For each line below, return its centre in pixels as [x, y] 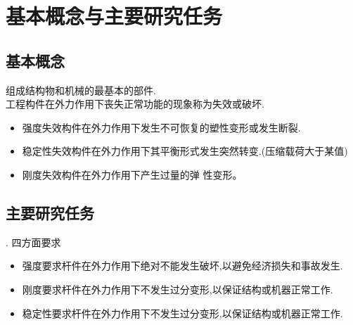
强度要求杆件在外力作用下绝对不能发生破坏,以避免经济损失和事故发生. [182, 266]
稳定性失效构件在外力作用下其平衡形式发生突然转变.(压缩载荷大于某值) [185, 151]
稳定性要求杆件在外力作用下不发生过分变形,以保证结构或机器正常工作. [182, 313]
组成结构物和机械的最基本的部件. [81, 90]
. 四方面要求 [33, 242]
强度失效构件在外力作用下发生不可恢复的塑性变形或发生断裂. [161, 127]
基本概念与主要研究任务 [114, 16]
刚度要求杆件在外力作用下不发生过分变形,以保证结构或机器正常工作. [178, 289]
